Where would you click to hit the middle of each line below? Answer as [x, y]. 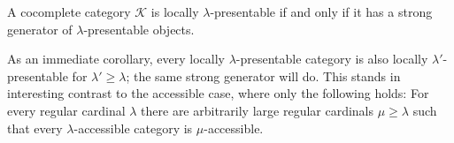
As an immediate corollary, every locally [116, 59]
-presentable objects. [139, 29]
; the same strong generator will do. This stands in [263, 75]
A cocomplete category [69, 11]
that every [35, 128]
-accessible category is [133, 128]
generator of [40, 29]
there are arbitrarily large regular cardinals [258, 110]
